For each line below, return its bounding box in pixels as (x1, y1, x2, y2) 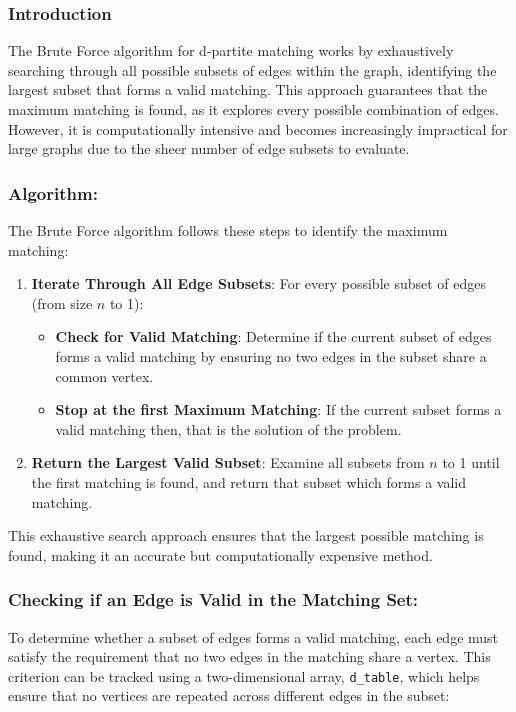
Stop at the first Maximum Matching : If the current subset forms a (55, 399, 502, 420)
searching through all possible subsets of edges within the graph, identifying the (8, 59, 497, 80)
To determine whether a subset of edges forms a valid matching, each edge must (8, 626, 499, 647)
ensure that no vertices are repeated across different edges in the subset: (8, 685, 450, 706)
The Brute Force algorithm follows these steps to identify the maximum (8, 220, 448, 240)
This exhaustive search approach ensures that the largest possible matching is (8, 525, 484, 546)
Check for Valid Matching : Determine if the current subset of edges (55, 326, 492, 347)
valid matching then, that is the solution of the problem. (55, 418, 402, 439)
